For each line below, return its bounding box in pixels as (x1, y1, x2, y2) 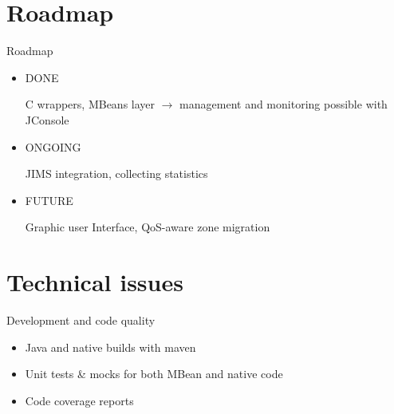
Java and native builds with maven (25, 338, 196, 355)
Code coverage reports (25, 392, 134, 408)
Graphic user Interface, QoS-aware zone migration (25, 219, 270, 235)
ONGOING (25, 138, 81, 155)
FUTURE (25, 191, 73, 208)
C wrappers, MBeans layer (25, 96, 156, 112)
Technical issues (6, 266, 183, 298)
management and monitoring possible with (179, 96, 388, 112)
